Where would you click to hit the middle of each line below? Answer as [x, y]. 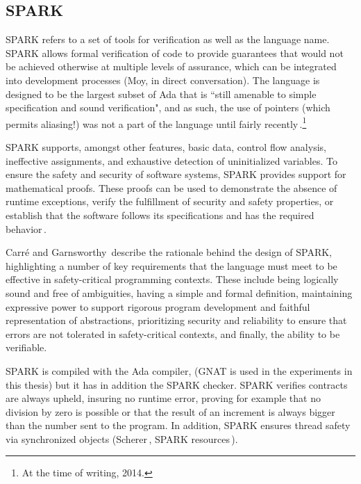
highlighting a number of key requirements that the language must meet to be [171, 265]
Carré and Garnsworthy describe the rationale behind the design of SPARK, [169, 252]
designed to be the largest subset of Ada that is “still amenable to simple [161, 94]
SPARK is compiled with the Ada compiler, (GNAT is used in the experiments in [179, 370]
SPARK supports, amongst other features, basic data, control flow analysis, [166, 147]
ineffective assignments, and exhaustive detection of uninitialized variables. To [171, 160]
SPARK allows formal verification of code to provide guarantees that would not [175, 53]
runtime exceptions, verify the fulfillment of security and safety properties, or [170, 201]
